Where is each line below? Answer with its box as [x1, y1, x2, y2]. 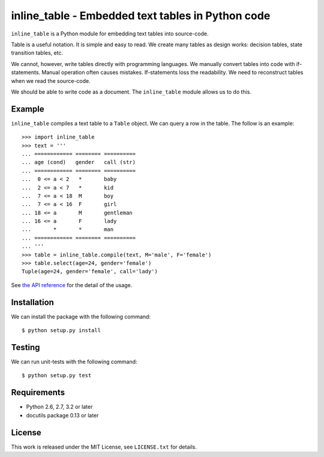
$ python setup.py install [22, 327, 101, 334]
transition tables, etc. [11, 49, 63, 56]
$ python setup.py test [22, 372, 92, 379]
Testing [11, 342, 40, 353]
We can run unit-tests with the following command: [11, 358, 137, 366]
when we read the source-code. [11, 77, 91, 84]
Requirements [11, 387, 65, 398]
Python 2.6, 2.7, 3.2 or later [26, 403, 93, 411]
